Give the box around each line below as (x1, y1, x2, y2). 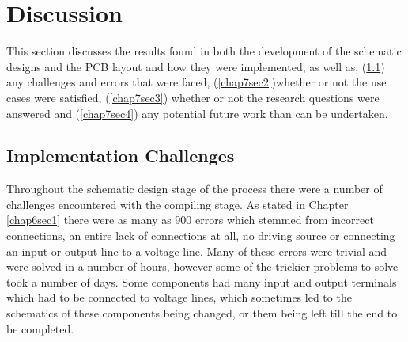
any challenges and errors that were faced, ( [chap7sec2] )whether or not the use (6, 74, 387, 90)
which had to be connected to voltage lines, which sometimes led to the (6, 289, 352, 306)
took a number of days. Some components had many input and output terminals (6, 273, 397, 290)
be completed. (6, 320, 74, 336)
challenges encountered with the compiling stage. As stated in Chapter (6, 196, 349, 212)
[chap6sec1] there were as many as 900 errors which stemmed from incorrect (6, 211, 374, 228)
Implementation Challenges (6, 143, 235, 168)
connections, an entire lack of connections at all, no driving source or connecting (6, 227, 395, 244)
